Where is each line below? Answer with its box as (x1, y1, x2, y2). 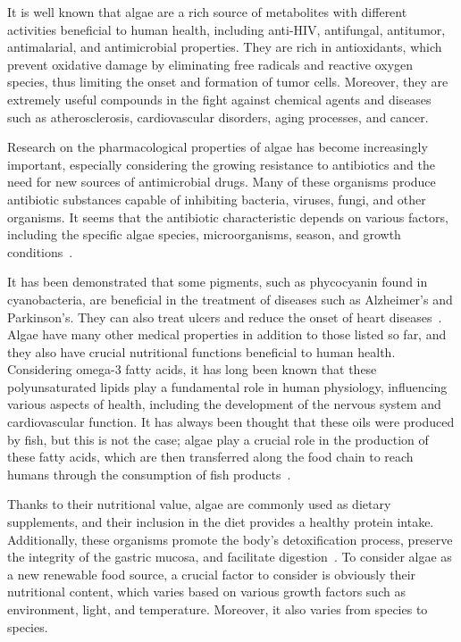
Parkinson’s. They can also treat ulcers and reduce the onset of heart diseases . (7, 307, 442, 326)
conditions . (7, 242, 73, 261)
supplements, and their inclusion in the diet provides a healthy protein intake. (7, 513, 434, 531)
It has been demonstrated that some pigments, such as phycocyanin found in (7, 272, 428, 291)
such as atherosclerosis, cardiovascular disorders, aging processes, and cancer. (7, 107, 429, 126)
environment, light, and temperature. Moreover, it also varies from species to (7, 600, 428, 618)
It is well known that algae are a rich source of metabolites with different (7, 3, 407, 21)
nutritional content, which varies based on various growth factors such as (7, 582, 406, 601)
